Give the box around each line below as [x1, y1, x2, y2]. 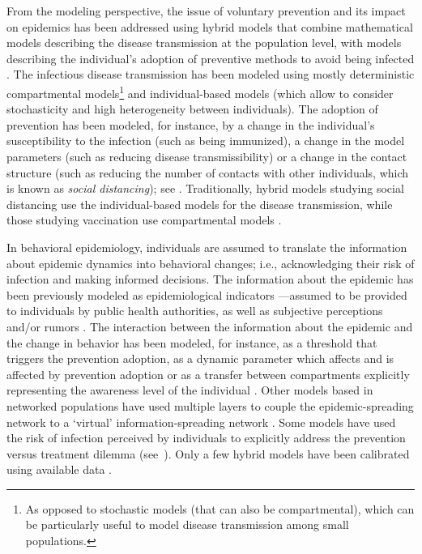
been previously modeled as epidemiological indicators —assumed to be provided [6, 286, 407, 303]
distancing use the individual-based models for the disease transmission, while [6, 195, 393, 212]
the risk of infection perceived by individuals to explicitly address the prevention [6, 429, 406, 446]
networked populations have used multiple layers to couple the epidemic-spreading [6, 397, 414, 414]
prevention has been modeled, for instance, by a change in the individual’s [6, 116, 375, 133]
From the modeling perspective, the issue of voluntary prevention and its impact [6, 2, 406, 19]
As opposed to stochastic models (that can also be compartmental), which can [25, 500, 415, 517]
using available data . [6, 461, 112, 478]
